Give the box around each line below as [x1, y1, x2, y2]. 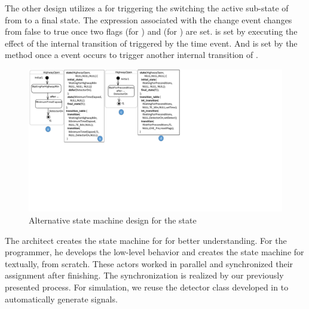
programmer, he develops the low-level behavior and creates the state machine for [5, 246, 304, 258]
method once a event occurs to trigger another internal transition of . [5, 48, 258, 61]
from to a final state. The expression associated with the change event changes [5, 13, 292, 26]
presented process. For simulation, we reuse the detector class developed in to [5, 281, 289, 293]
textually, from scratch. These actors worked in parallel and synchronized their [5, 257, 293, 270]
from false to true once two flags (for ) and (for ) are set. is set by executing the [5, 25, 298, 38]
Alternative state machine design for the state [29, 214, 197, 227]
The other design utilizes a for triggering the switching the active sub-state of [5, 2, 289, 14]
